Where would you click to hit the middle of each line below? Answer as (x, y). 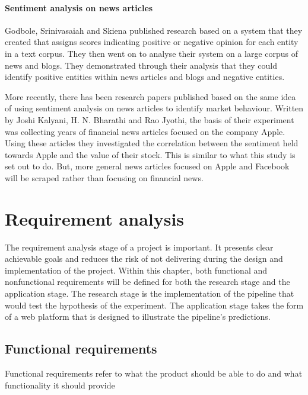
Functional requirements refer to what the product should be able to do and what (154, 373)
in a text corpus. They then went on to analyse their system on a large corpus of (152, 53)
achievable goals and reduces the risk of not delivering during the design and (144, 258)
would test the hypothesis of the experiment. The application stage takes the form (154, 305)
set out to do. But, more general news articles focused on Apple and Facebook (147, 166)
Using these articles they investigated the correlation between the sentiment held (152, 143)
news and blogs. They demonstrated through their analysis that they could (141, 65)
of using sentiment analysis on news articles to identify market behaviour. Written (154, 108)
